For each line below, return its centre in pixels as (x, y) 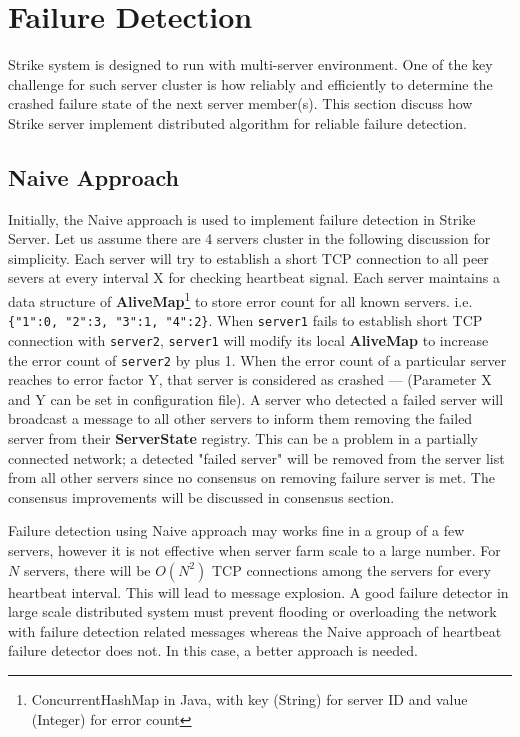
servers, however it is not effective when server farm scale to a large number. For (254, 550)
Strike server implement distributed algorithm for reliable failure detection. (238, 122)
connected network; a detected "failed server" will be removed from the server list (256, 457)
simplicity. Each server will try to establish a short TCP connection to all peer (248, 257)
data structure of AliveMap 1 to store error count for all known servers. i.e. (240, 299)
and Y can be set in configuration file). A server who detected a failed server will (256, 398)
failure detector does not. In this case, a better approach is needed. (213, 650)
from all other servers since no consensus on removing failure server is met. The (251, 477)
